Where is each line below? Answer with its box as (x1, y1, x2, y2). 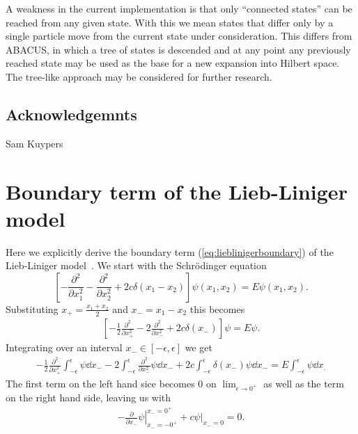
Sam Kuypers (6, 136, 63, 150)
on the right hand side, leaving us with (6, 389, 171, 404)
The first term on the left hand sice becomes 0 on (6, 376, 217, 390)
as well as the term (263, 376, 344, 390)
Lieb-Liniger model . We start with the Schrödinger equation (6, 258, 267, 273)
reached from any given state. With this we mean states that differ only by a (6, 15, 334, 29)
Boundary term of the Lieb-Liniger (6, 177, 348, 205)
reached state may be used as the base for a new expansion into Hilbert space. (6, 56, 340, 70)
